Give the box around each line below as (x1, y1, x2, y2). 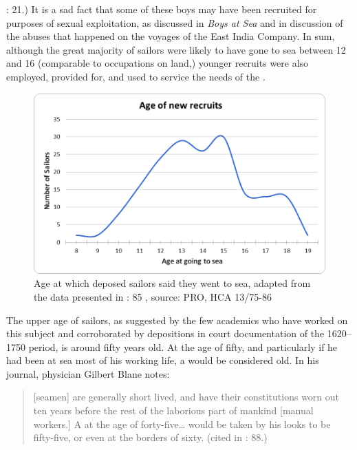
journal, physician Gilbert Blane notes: (6, 366, 170, 381)
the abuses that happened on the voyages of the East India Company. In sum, (6, 29, 335, 43)
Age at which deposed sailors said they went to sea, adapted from (34, 276, 311, 290)
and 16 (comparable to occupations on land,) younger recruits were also (6, 56, 309, 70)
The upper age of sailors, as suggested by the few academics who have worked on (6, 312, 348, 327)
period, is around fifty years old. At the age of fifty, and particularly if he (28, 339, 338, 354)
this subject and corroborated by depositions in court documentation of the (6, 326, 325, 341)
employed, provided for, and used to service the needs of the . (6, 69, 266, 83)
